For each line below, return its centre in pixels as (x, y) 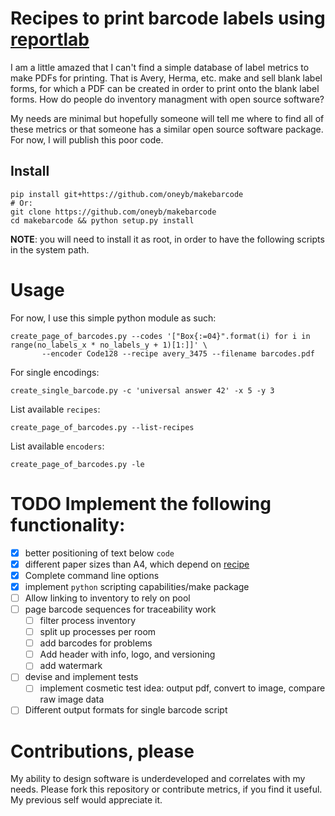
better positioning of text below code (99, 553)
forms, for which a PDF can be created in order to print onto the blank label (165, 88)
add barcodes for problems (96, 643)
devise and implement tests (81, 677)
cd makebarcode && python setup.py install (102, 220)
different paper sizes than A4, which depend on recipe (137, 564)
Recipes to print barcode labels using (168, 18)
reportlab (50, 39)
